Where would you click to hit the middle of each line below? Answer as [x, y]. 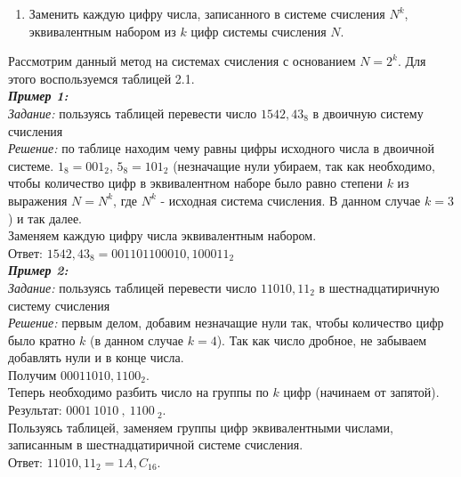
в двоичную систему [368, 113]
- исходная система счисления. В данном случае [291, 200]
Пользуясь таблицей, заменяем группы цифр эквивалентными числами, [201, 427]
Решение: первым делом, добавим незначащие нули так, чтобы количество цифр [226, 323]
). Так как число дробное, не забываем [322, 340]
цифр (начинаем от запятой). [361, 392]
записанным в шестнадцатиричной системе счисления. [156, 445]
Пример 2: [38, 270]
